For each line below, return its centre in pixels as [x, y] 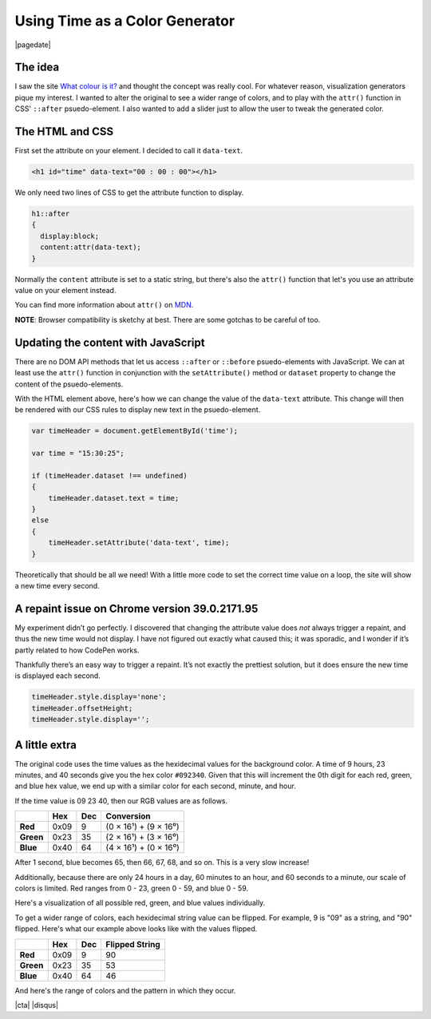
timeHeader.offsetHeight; [82, 708]
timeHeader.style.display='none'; [99, 697]
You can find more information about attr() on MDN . [104, 305]
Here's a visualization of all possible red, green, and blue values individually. [140, 903]
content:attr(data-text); [91, 247]
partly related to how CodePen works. [77, 650]
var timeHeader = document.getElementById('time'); [135, 431]
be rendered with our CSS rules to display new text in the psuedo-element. [138, 410]
